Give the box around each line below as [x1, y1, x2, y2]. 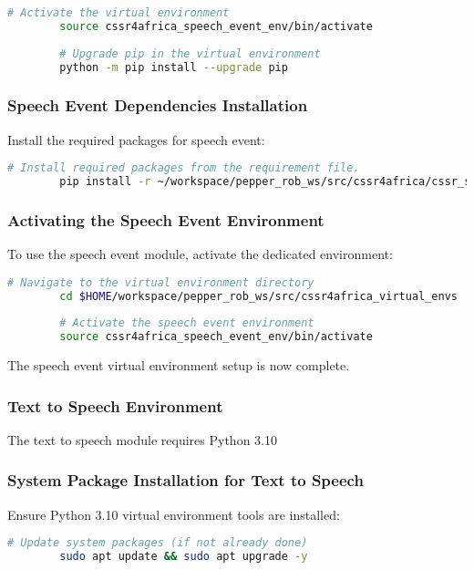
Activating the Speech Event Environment [7, 208, 325, 231]
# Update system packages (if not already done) [7, 536, 308, 550]
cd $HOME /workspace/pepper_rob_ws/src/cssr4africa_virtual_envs [59, 289, 458, 303]
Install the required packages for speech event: [7, 130, 265, 149]
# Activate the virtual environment [7, 6, 230, 19]
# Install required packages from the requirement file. [7, 161, 360, 175]
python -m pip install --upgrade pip [59, 60, 288, 74]
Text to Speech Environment [7, 394, 223, 417]
